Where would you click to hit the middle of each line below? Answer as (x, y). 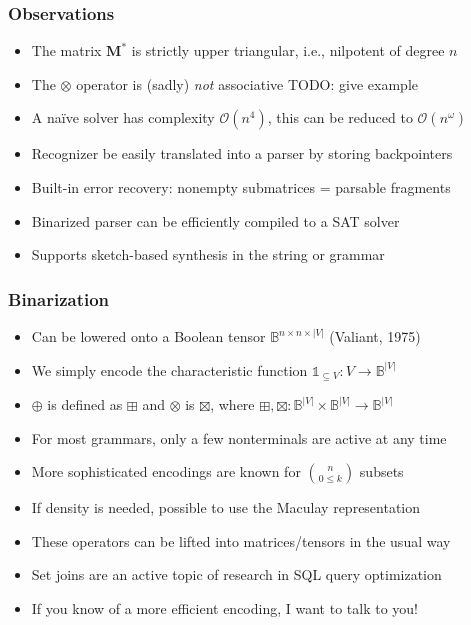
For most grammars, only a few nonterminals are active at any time (239, 437)
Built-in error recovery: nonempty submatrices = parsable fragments (241, 187)
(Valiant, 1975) (375, 336)
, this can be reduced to (340, 117)
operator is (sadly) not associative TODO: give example (247, 83)
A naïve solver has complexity (123, 117)
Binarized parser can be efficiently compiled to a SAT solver (215, 220)
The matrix (66, 50)
